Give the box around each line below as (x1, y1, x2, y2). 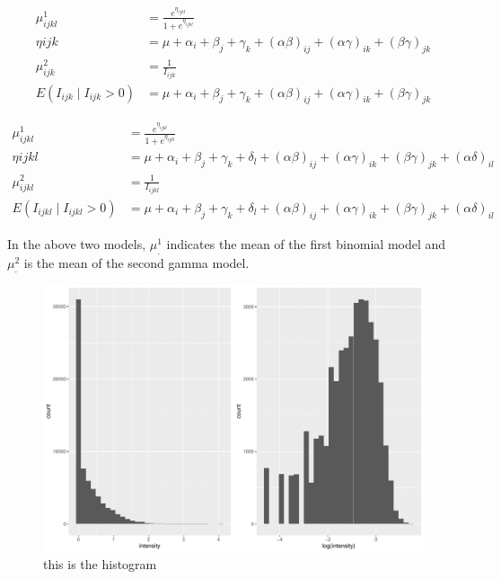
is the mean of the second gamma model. (23, 253, 250, 272)
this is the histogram (43, 555, 157, 574)
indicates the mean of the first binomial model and (166, 234, 446, 253)
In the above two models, (7, 234, 146, 253)
